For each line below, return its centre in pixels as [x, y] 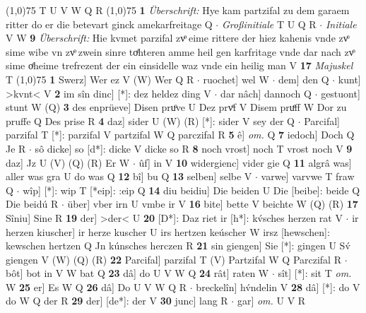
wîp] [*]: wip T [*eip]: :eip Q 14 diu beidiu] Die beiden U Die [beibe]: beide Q [191, 190]
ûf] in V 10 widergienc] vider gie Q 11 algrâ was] [245, 162]
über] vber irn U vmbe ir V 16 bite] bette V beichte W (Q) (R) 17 [213, 204]
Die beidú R [32, 204]
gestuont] [341, 93]
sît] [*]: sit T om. [315, 273]
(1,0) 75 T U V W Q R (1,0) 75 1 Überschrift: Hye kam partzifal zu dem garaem [178, 10]
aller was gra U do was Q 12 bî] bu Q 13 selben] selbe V [129, 176]
